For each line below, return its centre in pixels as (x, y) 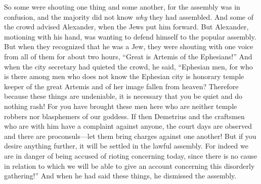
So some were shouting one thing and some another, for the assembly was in (122, 7)
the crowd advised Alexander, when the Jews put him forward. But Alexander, (126, 27)
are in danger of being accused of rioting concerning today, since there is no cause (131, 155)
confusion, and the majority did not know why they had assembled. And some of (129, 16)
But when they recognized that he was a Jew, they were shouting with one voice (129, 46)
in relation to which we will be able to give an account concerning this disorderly (129, 165)
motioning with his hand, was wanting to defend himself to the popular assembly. (130, 36)
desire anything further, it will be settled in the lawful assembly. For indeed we (126, 146)
